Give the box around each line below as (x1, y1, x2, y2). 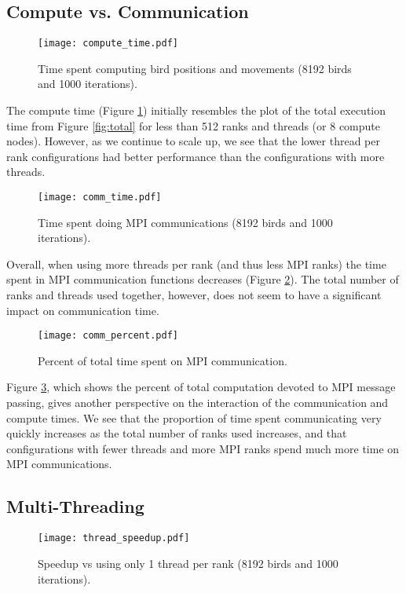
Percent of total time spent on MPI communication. (38, 352, 287, 368)
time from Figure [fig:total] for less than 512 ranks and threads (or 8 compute (6, 117, 380, 134)
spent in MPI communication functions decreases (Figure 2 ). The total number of (6, 271, 399, 287)
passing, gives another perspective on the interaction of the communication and (6, 394, 389, 411)
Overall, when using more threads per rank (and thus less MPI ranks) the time (6, 255, 386, 272)
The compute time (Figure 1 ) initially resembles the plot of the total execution (6, 102, 386, 119)
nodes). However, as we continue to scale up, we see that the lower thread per (6, 133, 380, 149)
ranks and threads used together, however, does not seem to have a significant (6, 287, 382, 303)
